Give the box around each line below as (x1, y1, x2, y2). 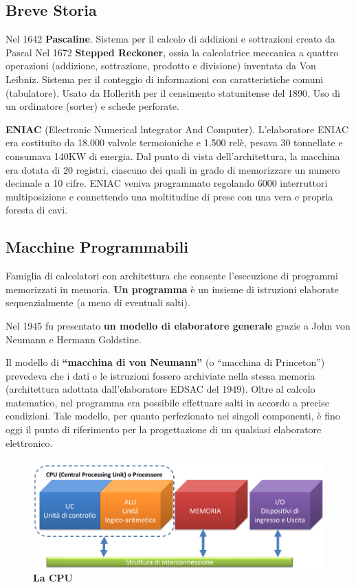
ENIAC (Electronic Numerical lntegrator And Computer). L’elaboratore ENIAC (5, 122, 349, 136)
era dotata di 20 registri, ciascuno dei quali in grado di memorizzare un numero (5, 162, 340, 176)
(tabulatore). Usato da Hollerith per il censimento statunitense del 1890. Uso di (5, 85, 341, 100)
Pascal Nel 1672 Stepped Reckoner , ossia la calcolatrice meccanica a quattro (5, 45, 339, 59)
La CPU (33, 571, 73, 585)
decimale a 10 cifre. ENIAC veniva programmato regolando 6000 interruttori (5, 176, 328, 190)
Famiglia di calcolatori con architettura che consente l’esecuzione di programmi (5, 268, 338, 283)
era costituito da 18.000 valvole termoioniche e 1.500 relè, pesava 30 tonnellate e (5, 135, 343, 150)
